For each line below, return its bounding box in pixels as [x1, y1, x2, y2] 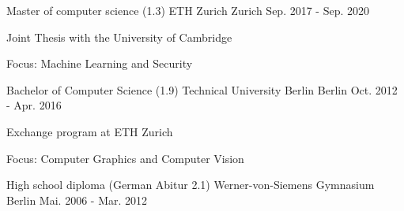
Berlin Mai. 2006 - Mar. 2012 [6, 191, 148, 208]
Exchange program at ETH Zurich [6, 123, 173, 139]
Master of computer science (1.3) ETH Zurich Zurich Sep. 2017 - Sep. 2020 [6, 2, 370, 18]
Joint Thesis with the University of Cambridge [6, 28, 232, 45]
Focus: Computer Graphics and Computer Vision [6, 150, 244, 166]
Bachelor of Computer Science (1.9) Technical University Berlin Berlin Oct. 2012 [6, 81, 398, 98]
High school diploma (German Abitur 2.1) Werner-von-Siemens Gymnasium [6, 176, 375, 193]
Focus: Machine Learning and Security [6, 55, 193, 72]
